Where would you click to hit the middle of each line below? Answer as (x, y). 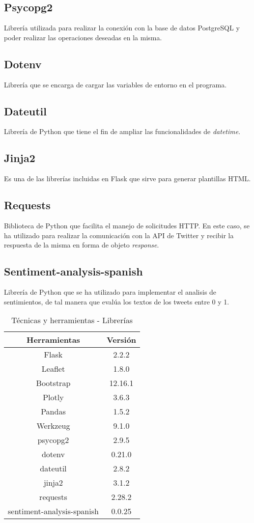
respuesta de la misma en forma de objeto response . (82, 245)
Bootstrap (53, 383)
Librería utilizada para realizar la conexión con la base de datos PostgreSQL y (122, 28)
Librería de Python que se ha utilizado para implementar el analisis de (110, 291)
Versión (121, 340)
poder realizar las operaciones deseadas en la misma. (83, 37)
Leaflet (53, 369)
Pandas (53, 412)
